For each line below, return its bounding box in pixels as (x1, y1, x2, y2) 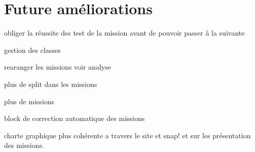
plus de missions (4, 96, 55, 106)
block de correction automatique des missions (4, 113, 145, 124)
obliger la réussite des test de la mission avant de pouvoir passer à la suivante (4, 27, 245, 38)
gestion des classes (4, 44, 61, 55)
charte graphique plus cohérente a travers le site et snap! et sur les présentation (4, 130, 251, 140)
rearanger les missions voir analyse (4, 62, 111, 72)
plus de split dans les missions (4, 78, 97, 89)
